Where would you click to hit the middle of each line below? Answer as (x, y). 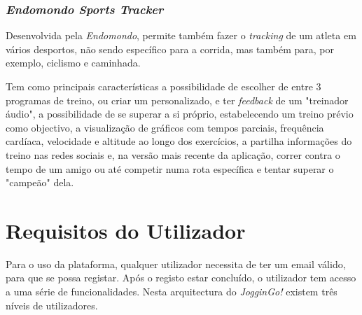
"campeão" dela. (40, 182)
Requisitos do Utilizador (126, 230)
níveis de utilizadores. (52, 305)
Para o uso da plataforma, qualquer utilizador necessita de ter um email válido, (176, 264)
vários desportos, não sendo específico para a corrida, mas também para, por (170, 49)
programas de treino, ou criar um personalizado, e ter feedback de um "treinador (177, 100)
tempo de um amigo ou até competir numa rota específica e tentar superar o (170, 168)
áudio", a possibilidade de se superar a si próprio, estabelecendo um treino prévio (180, 114)
